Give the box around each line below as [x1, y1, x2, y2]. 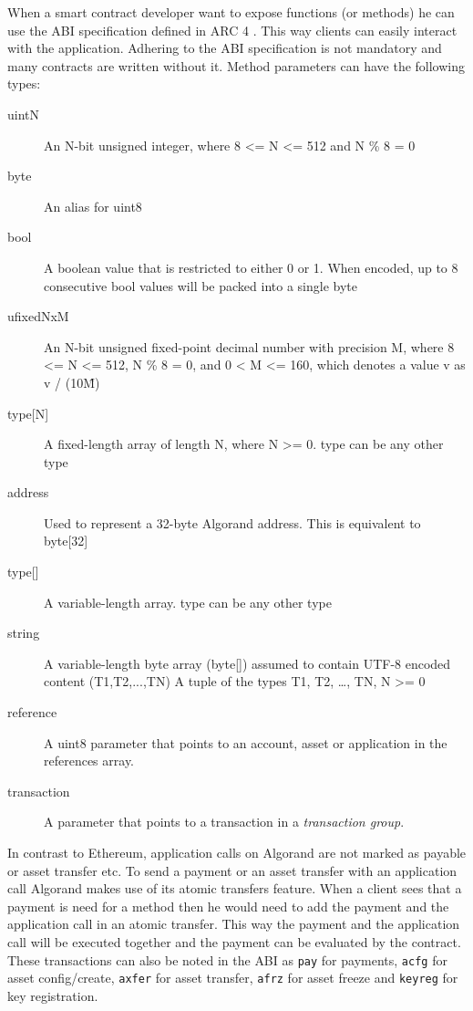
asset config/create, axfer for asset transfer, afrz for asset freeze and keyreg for [7, 968, 458, 987]
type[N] [7, 403, 49, 422]
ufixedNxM [7, 307, 69, 326]
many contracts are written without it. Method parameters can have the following [7, 56, 466, 75]
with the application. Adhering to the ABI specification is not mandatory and [7, 38, 442, 57]
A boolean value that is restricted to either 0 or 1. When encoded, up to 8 [44, 257, 458, 276]
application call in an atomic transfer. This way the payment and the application [7, 914, 460, 933]
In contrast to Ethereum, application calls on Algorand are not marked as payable [7, 843, 467, 861]
